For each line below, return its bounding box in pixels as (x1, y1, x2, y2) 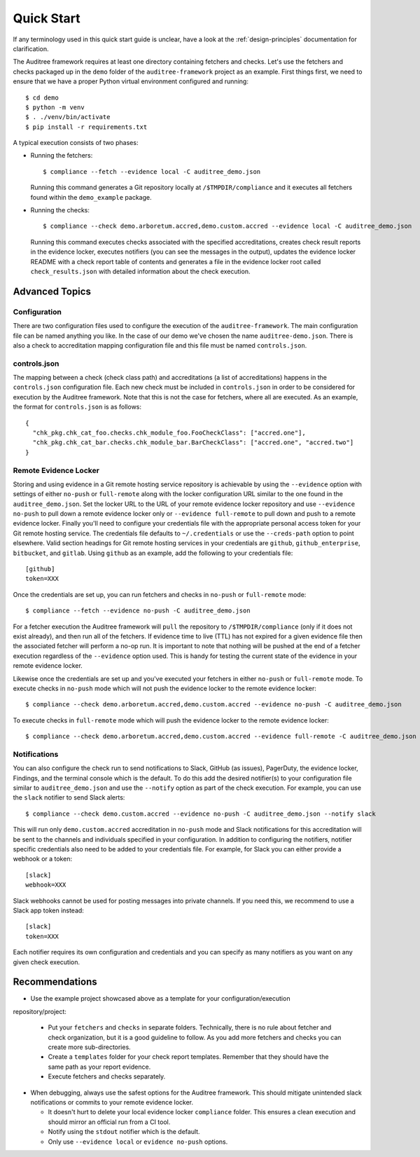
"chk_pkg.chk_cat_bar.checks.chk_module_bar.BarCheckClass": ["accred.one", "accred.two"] (32, 439, 354, 446)
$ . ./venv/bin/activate (25, 113, 111, 121)
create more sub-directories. (48, 1043, 131, 1051)
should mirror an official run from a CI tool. (48, 1118, 171, 1126)
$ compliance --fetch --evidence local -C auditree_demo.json (43, 167, 261, 175)
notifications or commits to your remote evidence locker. (30, 1097, 194, 1107)
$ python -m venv (25, 103, 85, 111)
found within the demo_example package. (30, 193, 152, 201)
